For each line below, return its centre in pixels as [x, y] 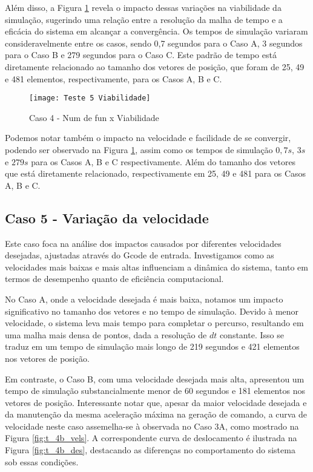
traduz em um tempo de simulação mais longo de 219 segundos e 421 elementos [152, 346]
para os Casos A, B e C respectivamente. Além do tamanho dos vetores [163, 161]
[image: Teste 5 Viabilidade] [90, 98]
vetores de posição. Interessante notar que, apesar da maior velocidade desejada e [156, 402]
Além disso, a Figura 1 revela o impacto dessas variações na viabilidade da [143, 7]
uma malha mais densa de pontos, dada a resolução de [106, 334]
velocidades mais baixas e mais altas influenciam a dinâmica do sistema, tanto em [156, 267]
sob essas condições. [42, 461]
